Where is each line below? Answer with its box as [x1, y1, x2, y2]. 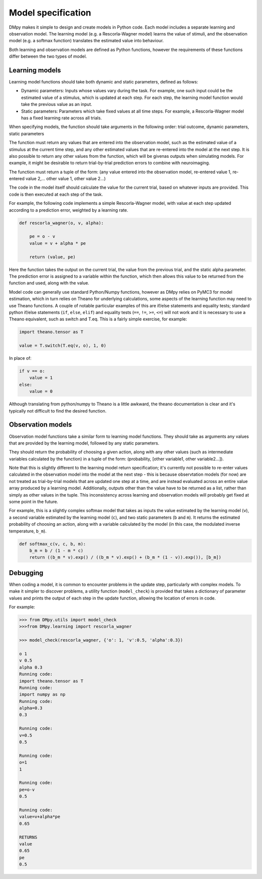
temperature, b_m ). [9, 528, 47, 534]
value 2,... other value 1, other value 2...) [25, 176, 106, 182]
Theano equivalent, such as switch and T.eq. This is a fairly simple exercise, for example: [9, 316, 187, 322]
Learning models [9, 66, 61, 74]
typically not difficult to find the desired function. [9, 408, 107, 414]
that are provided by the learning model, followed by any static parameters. [9, 440, 160, 446]
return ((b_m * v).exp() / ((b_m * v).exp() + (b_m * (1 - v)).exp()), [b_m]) [29, 555, 222, 560]
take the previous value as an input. [21, 101, 92, 107]
